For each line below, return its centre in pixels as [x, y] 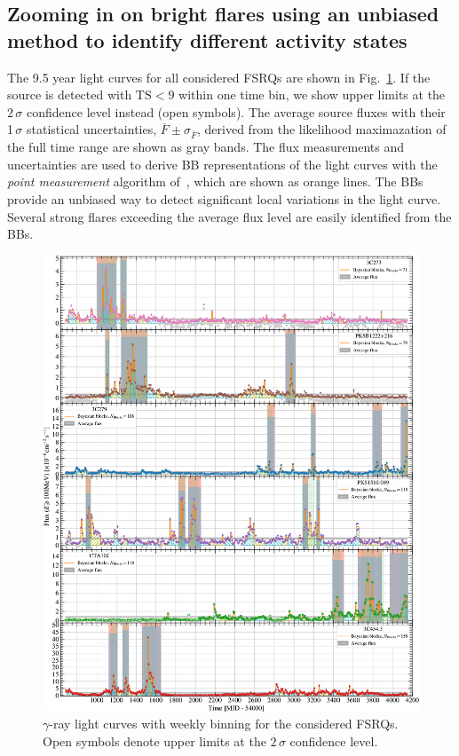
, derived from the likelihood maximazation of [322, 129]
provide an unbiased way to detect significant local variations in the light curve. [224, 198]
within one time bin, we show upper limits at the [312, 94]
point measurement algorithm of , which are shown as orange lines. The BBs [215, 181]
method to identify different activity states [207, 39]
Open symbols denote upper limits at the [154, 740]
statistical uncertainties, [91, 129]
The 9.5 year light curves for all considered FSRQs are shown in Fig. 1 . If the [219, 77]
